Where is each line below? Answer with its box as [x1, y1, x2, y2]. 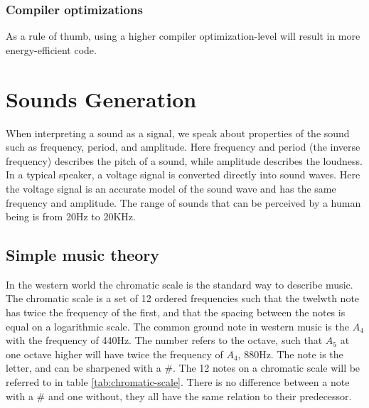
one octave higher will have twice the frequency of [6, 346, 223, 361]
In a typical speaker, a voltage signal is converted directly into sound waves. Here [6, 167, 360, 182]
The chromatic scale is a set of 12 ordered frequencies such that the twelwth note [6, 291, 360, 306]
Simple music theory [6, 244, 159, 266]
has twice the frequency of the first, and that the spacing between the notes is [6, 305, 346, 320]
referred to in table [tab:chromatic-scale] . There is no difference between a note [6, 375, 350, 390]
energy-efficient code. [6, 42, 97, 57]
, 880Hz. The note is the [237, 346, 343, 361]
